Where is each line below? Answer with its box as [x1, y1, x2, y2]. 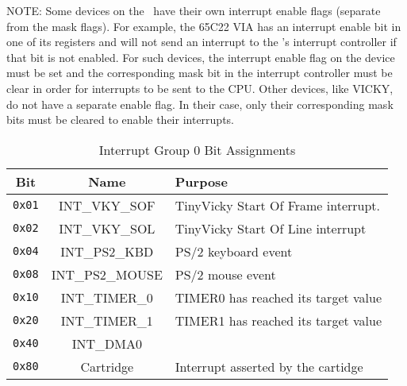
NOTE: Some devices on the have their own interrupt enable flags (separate [6, 2, 381, 18]
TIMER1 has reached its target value [175, 311, 382, 330]
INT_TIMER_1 [60, 311, 153, 330]
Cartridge [80, 357, 134, 376]
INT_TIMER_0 [60, 288, 153, 307]
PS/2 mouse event [175, 264, 276, 284]
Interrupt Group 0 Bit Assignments [98, 140, 296, 159]
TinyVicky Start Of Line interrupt [175, 218, 367, 237]
